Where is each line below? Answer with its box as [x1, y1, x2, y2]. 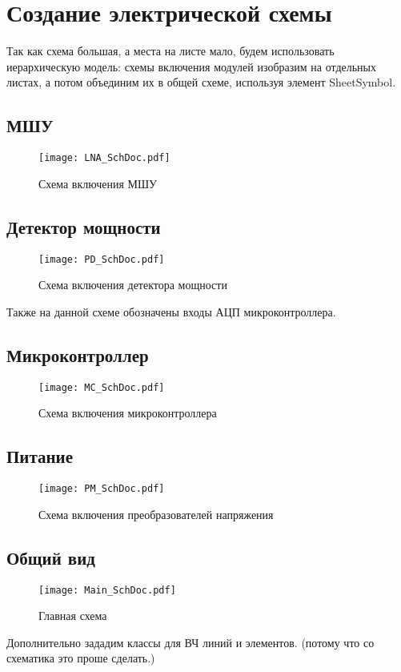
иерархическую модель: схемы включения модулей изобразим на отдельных [6, 58, 377, 74]
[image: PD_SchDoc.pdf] [38, 253, 165, 265]
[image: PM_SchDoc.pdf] [38, 483, 165, 495]
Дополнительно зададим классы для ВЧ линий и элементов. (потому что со [6, 634, 375, 650]
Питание [6, 444, 74, 469]
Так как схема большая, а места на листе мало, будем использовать [6, 42, 335, 59]
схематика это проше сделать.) [6, 650, 155, 666]
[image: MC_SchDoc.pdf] [38, 381, 165, 393]
